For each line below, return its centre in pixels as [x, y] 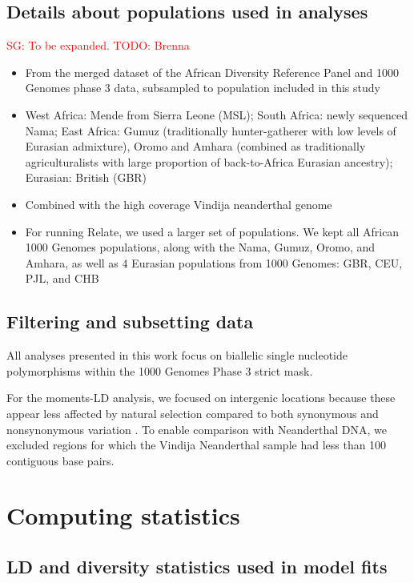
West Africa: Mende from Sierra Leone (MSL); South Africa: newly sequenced [216, 114]
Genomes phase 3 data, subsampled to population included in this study [203, 88]
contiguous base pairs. [60, 460]
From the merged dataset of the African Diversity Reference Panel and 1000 [212, 72]
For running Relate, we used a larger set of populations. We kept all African [212, 231]
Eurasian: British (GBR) [86, 177]
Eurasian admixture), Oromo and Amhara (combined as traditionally [195, 146]
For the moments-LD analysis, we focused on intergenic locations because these [201, 398]
